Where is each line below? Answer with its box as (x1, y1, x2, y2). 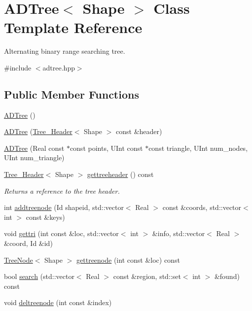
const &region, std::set (113, 271, 181, 281)
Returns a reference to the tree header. (4, 185, 120, 196)
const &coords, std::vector (162, 202, 242, 212)
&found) (214, 271, 240, 281)
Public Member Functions (4, 86, 139, 102)
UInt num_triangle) (4, 152, 65, 163)
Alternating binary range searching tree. (4, 46, 125, 56)
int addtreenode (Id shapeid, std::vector (4, 202, 124, 212)
